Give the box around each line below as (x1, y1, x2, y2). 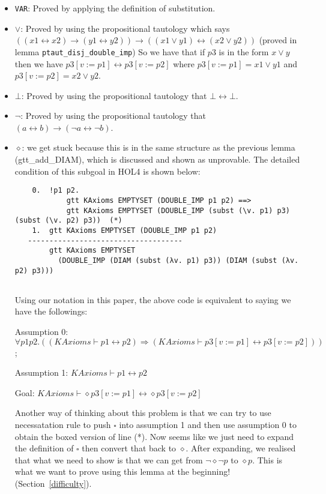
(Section (14, 477, 45, 489)
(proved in (259, 34, 297, 46)
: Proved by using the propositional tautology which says (20, 22, 230, 34)
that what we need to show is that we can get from (14, 453, 203, 466)
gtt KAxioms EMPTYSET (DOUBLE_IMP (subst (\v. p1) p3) (66, 206, 290, 215)
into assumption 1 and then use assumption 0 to (119, 418, 297, 430)
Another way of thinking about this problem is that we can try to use (14, 406, 271, 419)
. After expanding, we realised (186, 442, 296, 454)
